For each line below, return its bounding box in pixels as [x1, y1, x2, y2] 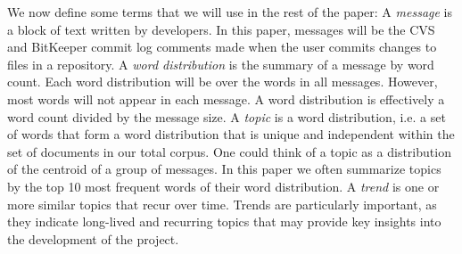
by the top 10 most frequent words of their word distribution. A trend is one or [7, 176, 440, 195]
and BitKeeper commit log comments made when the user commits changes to [7, 37, 437, 56]
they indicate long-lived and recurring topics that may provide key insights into [7, 212, 441, 231]
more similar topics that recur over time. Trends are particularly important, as [7, 194, 437, 213]
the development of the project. [7, 229, 179, 248]
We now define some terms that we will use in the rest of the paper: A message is [7, 3, 452, 20]
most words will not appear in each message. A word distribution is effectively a [7, 89, 445, 108]
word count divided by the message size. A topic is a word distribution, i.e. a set [7, 107, 446, 126]
